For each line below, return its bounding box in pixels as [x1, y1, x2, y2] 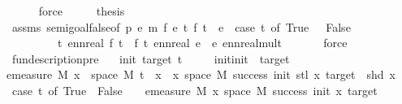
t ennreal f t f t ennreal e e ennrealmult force [57, 34, 348, 51]
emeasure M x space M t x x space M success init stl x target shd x [6, 66, 396, 83]
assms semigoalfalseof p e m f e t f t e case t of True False [11, 18, 351, 35]
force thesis [38, 2, 125, 19]
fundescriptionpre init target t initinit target [11, 50, 290, 67]
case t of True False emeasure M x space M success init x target [11, 81, 378, 98]
